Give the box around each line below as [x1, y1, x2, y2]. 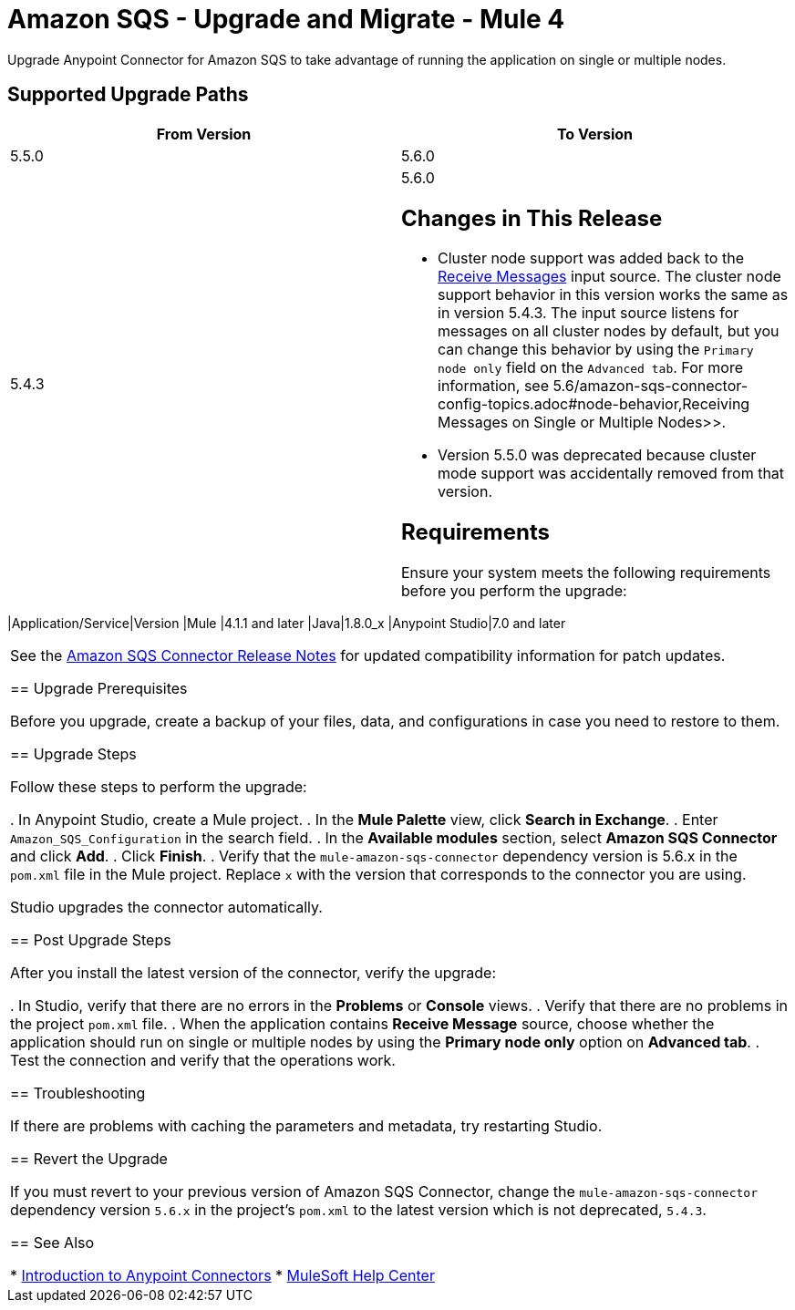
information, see [438, 376, 550, 396]
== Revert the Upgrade [10, 1150, 168, 1169]
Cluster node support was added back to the [438, 249, 744, 268]
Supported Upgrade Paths [7, 83, 249, 107]
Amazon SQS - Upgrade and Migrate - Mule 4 [7, 4, 565, 35]
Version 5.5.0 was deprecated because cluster [438, 446, 757, 465]
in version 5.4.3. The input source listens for [438, 304, 739, 323]
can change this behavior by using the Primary [438, 340, 754, 359]
